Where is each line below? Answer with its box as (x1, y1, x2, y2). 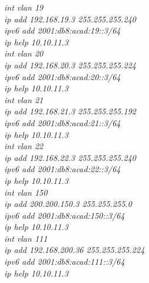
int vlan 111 (4, 232, 48, 244)
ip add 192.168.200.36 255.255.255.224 (4, 243, 145, 256)
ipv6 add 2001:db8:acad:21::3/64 (4, 116, 121, 129)
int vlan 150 (4, 186, 48, 198)
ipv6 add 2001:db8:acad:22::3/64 (4, 163, 121, 175)
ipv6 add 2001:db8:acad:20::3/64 (4, 70, 121, 83)
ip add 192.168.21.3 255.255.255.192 (4, 105, 136, 117)
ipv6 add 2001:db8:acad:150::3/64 (4, 209, 125, 221)
